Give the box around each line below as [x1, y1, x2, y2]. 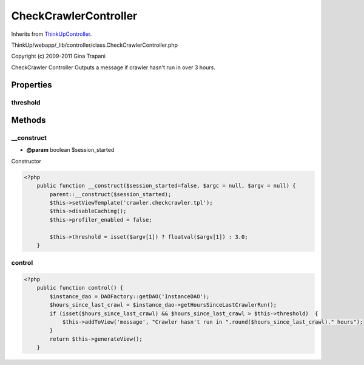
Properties [11, 80, 52, 90]
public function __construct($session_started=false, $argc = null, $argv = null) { [36, 182, 297, 189]
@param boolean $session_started [26, 146, 115, 154]
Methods [11, 115, 46, 126]
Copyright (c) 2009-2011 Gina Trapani [11, 52, 106, 60]
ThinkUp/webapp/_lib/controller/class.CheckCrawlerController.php [11, 41, 178, 49]
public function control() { [36, 284, 124, 292]
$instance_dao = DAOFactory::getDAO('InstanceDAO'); [49, 293, 210, 300]
